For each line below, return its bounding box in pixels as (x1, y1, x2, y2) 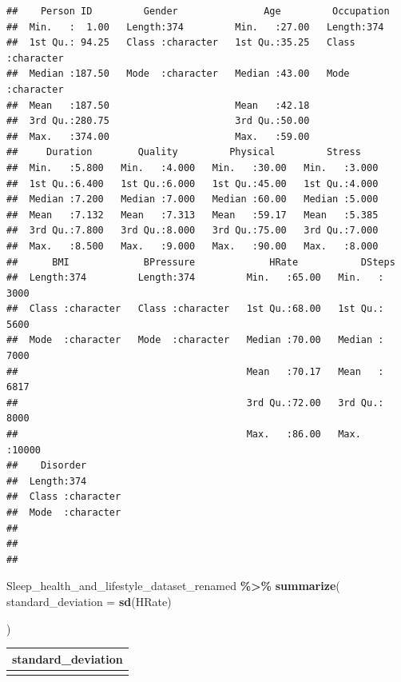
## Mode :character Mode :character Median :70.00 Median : (6, 334, 384, 346)
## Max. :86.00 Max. (6, 429, 361, 441)
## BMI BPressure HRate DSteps (6, 256, 395, 268)
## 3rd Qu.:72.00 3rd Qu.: (6, 397, 384, 409)
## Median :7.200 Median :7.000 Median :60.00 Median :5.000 (6, 193, 379, 205)
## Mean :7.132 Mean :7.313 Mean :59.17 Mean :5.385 (6, 209, 379, 221)
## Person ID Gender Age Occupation (6, 6, 390, 17)
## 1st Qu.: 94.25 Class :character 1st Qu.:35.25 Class (6, 37, 355, 49)
